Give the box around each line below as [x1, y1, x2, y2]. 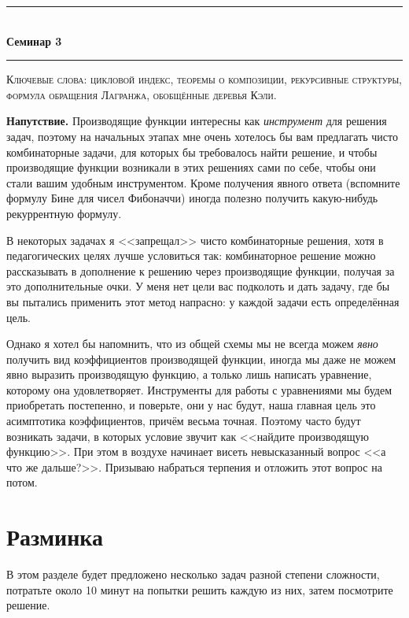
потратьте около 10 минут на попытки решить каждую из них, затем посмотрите [6, 581, 393, 598]
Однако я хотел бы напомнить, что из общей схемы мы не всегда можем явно [6, 335, 378, 352]
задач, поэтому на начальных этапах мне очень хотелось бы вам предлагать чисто [6, 128, 398, 144]
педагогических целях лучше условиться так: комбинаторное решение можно [6, 247, 376, 264]
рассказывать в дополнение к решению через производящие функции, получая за [6, 262, 395, 279]
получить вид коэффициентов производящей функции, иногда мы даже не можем [6, 350, 396, 367]
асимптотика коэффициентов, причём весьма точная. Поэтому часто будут [6, 413, 361, 429]
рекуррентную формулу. [6, 205, 122, 221]
